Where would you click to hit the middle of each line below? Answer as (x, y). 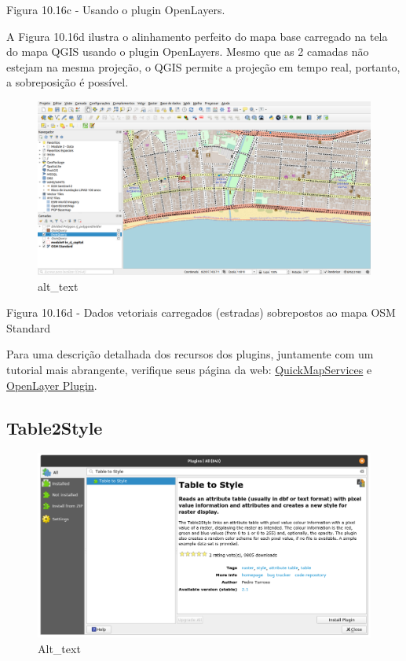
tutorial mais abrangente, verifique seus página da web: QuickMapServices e (189, 370)
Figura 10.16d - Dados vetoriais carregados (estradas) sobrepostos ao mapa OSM (201, 312)
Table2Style (55, 427)
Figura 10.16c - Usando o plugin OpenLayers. (116, 9)
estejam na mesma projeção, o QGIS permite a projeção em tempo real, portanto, (203, 66)
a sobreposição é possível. (68, 82)
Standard (29, 327)
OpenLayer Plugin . (52, 385)
